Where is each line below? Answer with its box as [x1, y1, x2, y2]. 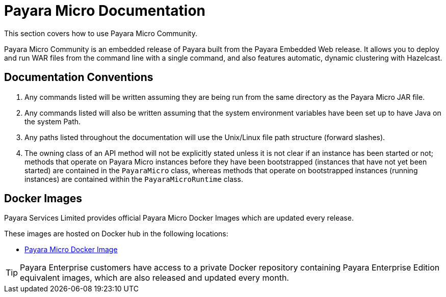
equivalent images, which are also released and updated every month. [20, 273, 289, 283]
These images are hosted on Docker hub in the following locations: [4, 229, 228, 238]
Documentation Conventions [4, 71, 153, 84]
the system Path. [24, 117, 81, 126]
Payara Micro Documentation [4, 2, 206, 19]
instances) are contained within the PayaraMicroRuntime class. [24, 174, 243, 183]
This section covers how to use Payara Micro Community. [4, 29, 197, 38]
